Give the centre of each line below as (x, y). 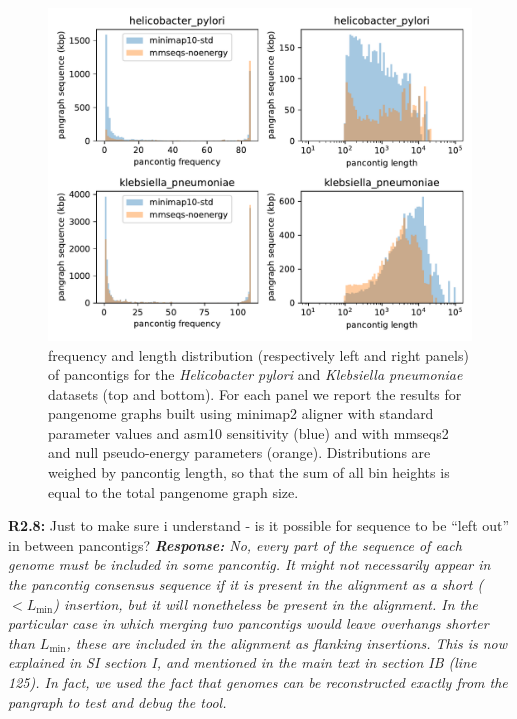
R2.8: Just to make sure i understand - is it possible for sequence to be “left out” (259, 525)
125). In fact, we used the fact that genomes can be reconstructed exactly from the (258, 682)
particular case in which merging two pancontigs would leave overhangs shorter (248, 623)
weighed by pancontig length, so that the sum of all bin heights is (249, 472)
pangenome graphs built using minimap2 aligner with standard (241, 413)
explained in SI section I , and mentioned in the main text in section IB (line (242, 662)
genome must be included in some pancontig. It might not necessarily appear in (249, 564)
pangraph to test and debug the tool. (117, 701)
